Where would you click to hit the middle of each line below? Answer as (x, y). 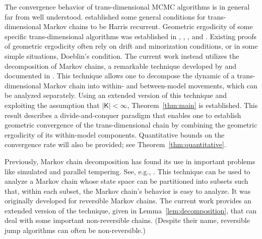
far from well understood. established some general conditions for (105, 16)
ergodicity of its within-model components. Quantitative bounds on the (115, 134)
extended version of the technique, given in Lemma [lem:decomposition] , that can (131, 210)
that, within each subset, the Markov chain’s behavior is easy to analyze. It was (128, 191)
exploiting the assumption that (52, 105)
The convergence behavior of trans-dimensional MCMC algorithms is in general (127, 7)
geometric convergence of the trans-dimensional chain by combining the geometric (131, 125)
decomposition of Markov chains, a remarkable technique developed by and (120, 66)
